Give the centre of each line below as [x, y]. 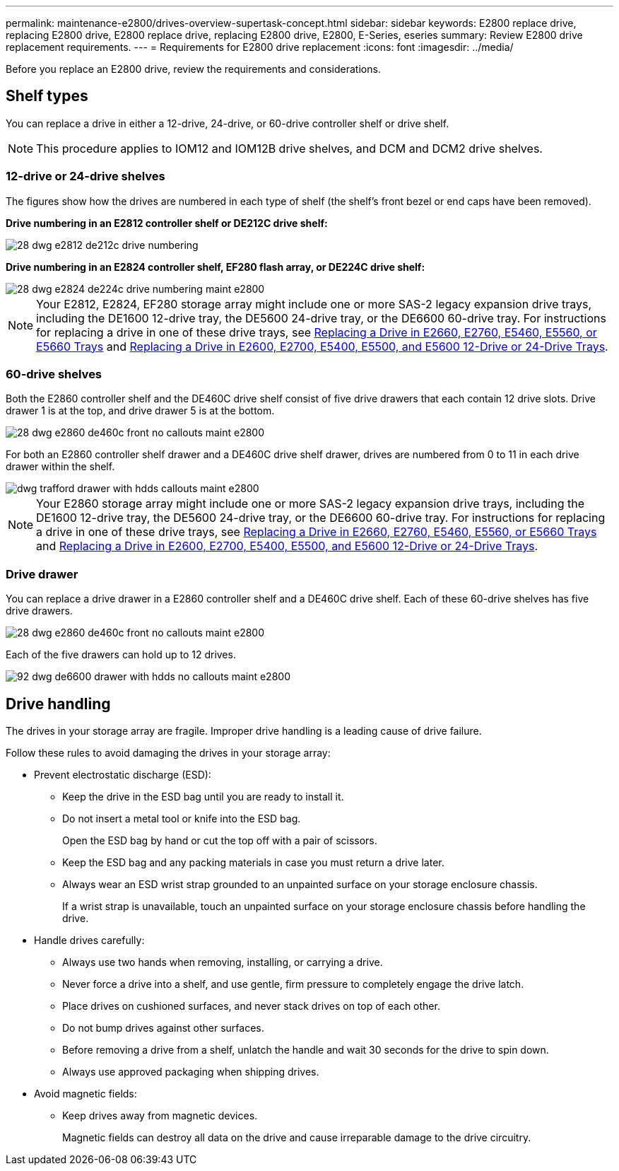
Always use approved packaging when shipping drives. [191, 1071]
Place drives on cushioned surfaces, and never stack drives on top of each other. [251, 1006]
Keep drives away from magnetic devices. [160, 1115]
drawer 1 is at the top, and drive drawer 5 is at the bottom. [140, 411]
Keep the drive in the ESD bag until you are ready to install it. [203, 796]
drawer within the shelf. [60, 467]
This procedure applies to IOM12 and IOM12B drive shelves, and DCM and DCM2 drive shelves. [289, 148]
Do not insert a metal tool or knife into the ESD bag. [182, 818]
